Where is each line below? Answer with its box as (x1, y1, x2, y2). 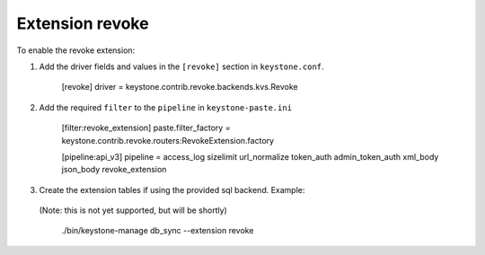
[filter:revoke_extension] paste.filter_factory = (61, 122, 231, 134)
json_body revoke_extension (61, 164, 167, 175)
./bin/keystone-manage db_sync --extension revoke (61, 225, 254, 236)
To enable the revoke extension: (16, 45, 136, 56)
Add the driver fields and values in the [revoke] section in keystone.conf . (39, 61, 324, 72)
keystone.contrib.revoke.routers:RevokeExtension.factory (61, 135, 274, 145)
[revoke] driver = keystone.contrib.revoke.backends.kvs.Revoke (61, 82, 298, 92)
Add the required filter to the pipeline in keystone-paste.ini (39, 101, 292, 112)
